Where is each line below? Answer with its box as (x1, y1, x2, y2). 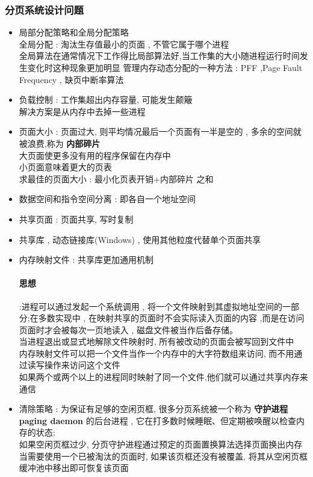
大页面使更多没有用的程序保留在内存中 (19, 149, 171, 161)
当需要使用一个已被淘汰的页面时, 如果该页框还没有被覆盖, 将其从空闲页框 (19, 449, 308, 462)
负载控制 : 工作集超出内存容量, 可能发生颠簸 (19, 93, 193, 106)
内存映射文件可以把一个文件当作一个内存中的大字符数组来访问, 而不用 (19, 346, 294, 359)
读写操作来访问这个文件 (27, 359, 120, 371)
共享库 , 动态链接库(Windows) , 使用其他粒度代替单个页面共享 (19, 233, 261, 245)
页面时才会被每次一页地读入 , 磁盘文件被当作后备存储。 (19, 323, 238, 336)
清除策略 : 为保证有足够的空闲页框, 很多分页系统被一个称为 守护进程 (19, 402, 288, 415)
